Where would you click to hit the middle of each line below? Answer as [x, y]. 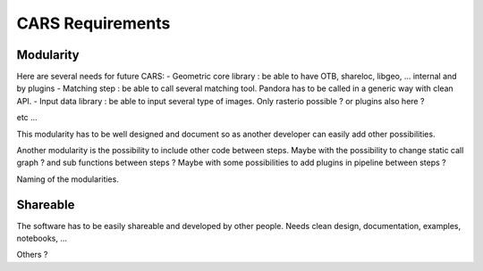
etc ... [27, 118]
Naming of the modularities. [68, 179]
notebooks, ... [42, 238]
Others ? [32, 255]
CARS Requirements [93, 23]
